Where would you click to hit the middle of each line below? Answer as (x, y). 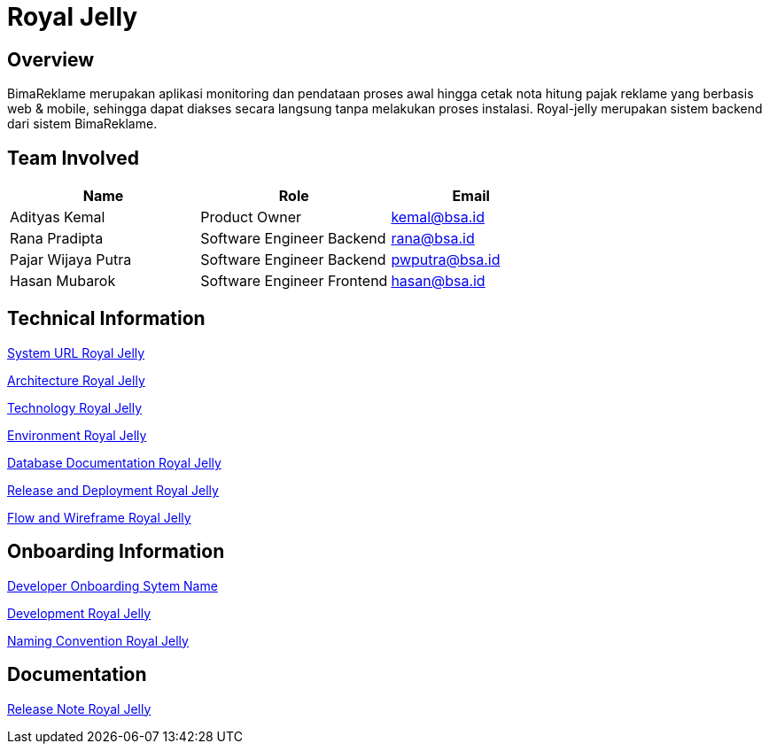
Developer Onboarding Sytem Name (113, 585)
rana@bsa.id (433, 239)
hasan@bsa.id (438, 281)
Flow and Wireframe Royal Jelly (99, 517)
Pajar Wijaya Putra (71, 260)
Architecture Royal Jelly (76, 380)
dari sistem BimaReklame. (82, 124)
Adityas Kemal (58, 217)
